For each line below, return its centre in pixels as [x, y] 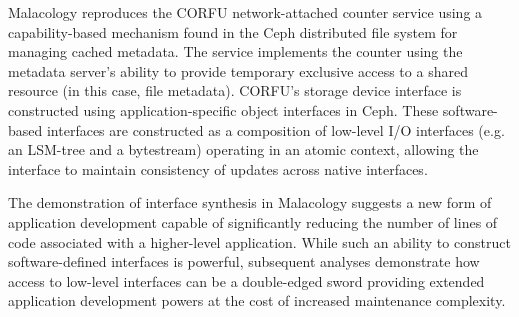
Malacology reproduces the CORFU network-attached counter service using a [245, 12]
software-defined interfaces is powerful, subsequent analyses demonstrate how [244, 261]
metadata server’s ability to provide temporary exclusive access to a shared [238, 70]
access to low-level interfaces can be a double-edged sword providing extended [246, 280]
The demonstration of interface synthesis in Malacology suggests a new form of [250, 202]
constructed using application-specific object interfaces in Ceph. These [223, 109]
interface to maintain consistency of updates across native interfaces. [218, 168]
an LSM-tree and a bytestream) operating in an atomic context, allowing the [243, 149]
